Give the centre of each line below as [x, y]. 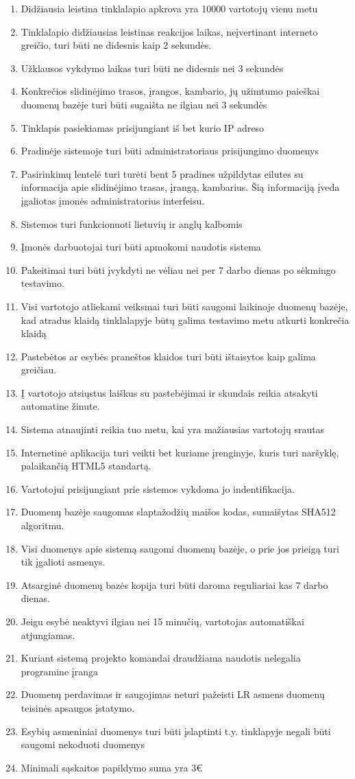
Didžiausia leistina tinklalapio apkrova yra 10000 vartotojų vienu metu [169, 8]
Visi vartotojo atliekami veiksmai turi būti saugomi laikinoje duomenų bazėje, [184, 306]
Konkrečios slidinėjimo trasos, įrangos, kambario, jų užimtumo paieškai [170, 91]
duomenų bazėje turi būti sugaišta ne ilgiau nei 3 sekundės [144, 104]
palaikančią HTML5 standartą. [86, 466]
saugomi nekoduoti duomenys [83, 744]
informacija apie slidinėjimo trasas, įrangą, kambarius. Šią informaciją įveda [180, 187]
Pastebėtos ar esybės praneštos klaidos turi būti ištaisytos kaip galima [168, 356]
